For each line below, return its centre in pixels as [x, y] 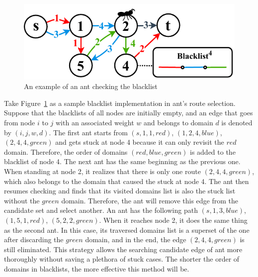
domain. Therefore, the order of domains [66, 151]
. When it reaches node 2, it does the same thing [173, 220]
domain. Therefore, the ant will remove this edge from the [150, 200]
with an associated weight [95, 123]
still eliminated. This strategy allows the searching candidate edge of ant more [123, 249]
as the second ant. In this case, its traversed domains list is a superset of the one [127, 230]
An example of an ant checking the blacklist [91, 86]
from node [20, 123]
